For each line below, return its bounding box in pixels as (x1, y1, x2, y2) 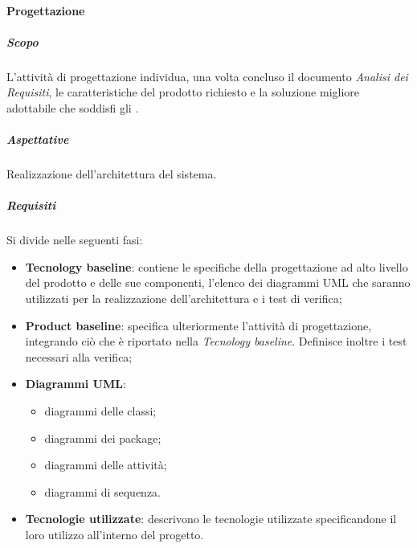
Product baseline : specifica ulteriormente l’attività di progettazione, (25, 317, 372, 333)
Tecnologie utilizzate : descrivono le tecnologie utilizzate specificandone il (25, 510, 397, 527)
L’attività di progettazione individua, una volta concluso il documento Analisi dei (6, 67, 408, 84)
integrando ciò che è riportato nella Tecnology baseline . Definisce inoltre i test (25, 333, 407, 350)
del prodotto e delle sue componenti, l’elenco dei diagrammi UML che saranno (25, 274, 411, 291)
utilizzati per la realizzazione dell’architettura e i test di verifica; (25, 290, 342, 307)
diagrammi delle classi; (44, 403, 157, 419)
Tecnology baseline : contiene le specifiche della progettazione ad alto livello (25, 258, 408, 275)
